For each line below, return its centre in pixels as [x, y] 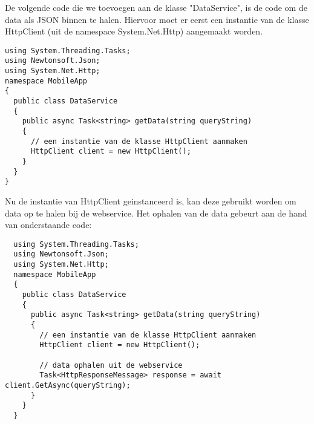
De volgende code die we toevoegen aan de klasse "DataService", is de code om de [156, 7]
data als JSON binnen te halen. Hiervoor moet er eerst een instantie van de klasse [157, 19]
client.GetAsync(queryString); [68, 385]
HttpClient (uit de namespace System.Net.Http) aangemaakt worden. [134, 31]
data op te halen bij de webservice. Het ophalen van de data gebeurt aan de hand [156, 213]
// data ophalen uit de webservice [111, 365]
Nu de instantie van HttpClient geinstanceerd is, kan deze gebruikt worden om [151, 201]
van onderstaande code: [48, 225]
